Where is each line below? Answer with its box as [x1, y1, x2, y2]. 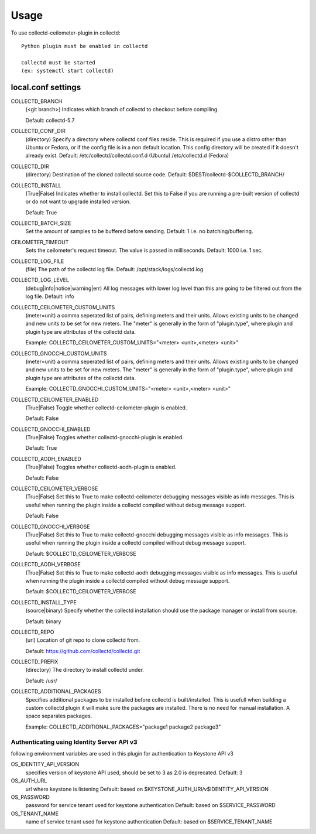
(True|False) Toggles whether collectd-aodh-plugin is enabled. [25, 463, 177, 471]
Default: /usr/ [25, 677, 58, 684]
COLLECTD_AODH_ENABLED [11, 455, 81, 462]
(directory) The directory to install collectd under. [25, 666, 145, 674]
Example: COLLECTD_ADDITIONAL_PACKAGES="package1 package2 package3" [25, 723, 221, 730]
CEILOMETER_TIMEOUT [11, 238, 69, 245]
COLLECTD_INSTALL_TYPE [11, 599, 77, 606]
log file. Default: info [25, 293, 74, 300]
